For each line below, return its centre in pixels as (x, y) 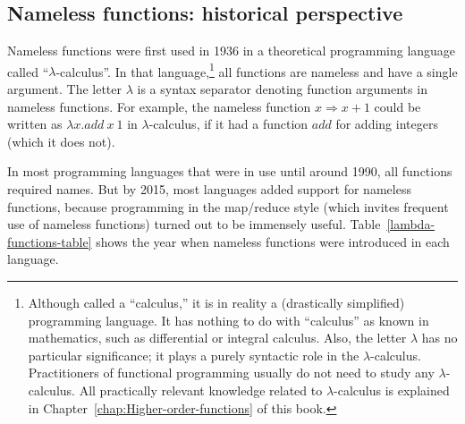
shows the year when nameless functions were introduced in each (273, 241)
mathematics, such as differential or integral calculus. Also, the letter (217, 338)
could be (397, 106)
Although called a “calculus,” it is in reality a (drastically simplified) (216, 302)
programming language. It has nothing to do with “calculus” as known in (228, 320)
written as (35, 124)
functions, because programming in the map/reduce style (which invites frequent (228, 206)
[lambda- (411, 224)
